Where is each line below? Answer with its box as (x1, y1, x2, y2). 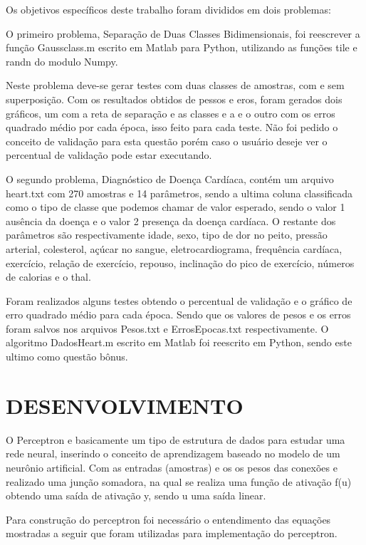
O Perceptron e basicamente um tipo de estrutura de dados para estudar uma (6, 432, 345, 447)
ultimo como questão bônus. (6, 349, 128, 364)
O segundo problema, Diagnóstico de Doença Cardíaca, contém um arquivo (6, 171, 334, 186)
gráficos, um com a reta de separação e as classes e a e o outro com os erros (6, 105, 335, 120)
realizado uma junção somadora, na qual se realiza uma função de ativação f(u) (6, 474, 352, 489)
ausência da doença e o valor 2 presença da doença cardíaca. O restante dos (6, 213, 336, 228)
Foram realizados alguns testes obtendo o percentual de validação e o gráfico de (6, 293, 352, 308)
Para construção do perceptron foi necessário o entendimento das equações (6, 512, 331, 526)
